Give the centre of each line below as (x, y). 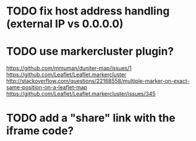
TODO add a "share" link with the (91, 118)
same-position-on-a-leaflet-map (47, 87)
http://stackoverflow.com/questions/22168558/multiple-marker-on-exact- (98, 81)
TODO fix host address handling (88, 11)
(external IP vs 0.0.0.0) (65, 24)
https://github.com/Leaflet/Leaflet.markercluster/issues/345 (81, 94)
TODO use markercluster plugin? (90, 52)
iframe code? (40, 131)
